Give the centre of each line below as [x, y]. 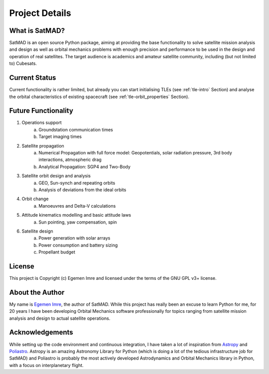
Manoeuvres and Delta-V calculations [77, 206]
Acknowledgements [41, 332]
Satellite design [37, 231]
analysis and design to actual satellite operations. [60, 318]
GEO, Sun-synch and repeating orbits [77, 183]
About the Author [37, 292]
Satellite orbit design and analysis [56, 176]
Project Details [40, 13]
